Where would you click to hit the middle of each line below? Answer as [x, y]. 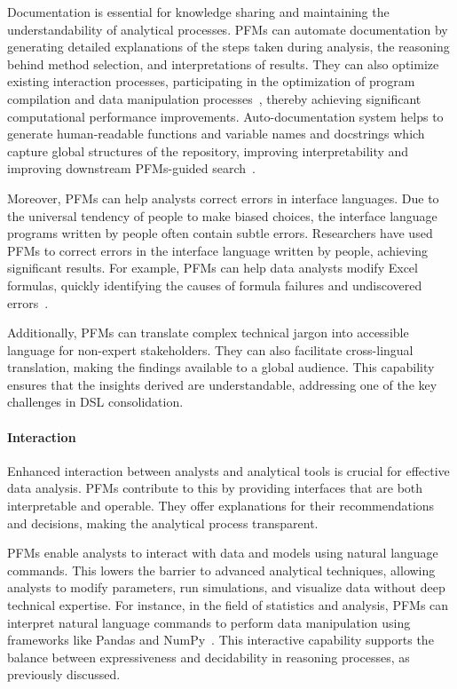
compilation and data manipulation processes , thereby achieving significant [214, 98]
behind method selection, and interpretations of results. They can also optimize [223, 63]
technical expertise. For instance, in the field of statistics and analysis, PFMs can [228, 605]
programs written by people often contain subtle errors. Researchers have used [220, 233]
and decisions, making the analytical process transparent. [163, 523]
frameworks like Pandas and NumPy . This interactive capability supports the [221, 640]
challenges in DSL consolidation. [95, 402]
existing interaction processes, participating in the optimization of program [211, 81]
